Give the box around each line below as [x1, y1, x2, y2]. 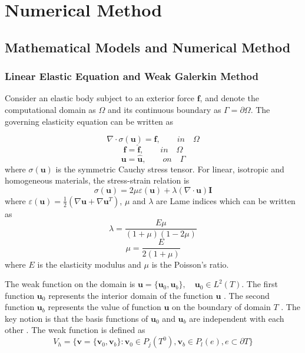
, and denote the [200, 92, 259, 104]
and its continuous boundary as [108, 103, 221, 115]
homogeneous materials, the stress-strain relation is [5, 174, 190, 187]
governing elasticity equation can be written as [5, 115, 174, 127]
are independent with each [189, 312, 284, 324]
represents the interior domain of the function [48, 289, 213, 301]
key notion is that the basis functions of [5, 312, 148, 324]
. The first [241, 278, 278, 290]
